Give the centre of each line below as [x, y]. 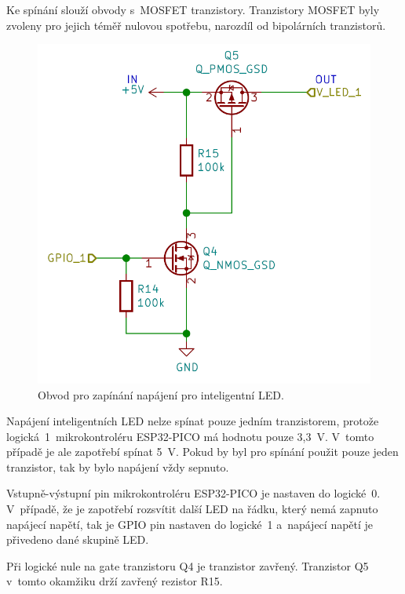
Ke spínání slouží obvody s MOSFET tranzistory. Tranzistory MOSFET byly [193, 9]
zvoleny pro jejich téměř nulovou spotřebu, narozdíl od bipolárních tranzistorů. [196, 25]
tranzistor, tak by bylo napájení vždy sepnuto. [118, 466]
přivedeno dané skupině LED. [78, 539]
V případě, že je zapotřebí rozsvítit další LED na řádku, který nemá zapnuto [192, 509]
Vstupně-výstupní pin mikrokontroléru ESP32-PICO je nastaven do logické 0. [193, 493]
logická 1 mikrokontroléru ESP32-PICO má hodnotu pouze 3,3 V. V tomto [190, 436]
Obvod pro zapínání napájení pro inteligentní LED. [161, 394]
